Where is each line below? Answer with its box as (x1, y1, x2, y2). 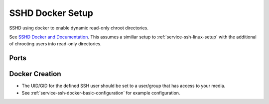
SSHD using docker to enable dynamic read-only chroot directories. (9, 25, 149, 31)
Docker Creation (9, 70, 61, 78)
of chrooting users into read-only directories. (9, 41, 102, 47)
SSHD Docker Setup (9, 7, 93, 18)
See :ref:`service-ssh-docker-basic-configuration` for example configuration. (21, 90, 180, 96)
